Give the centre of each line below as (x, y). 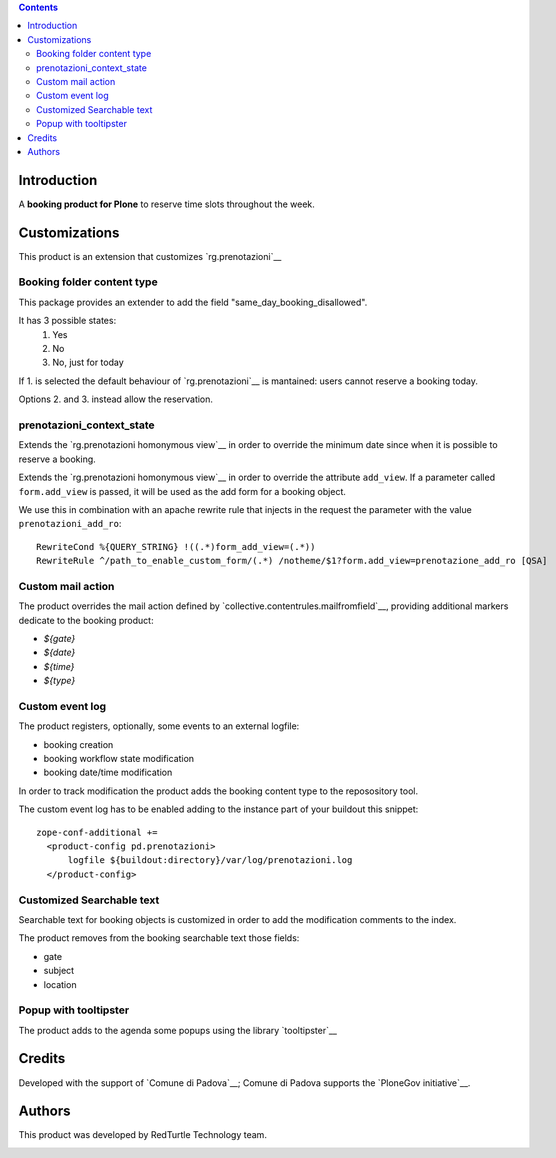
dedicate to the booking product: (86, 620)
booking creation (78, 744)
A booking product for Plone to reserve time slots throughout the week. (166, 204)
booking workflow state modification (119, 759)
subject (59, 971)
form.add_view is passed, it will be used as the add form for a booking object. (182, 491)
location (60, 984)
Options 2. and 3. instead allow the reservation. (116, 399)
